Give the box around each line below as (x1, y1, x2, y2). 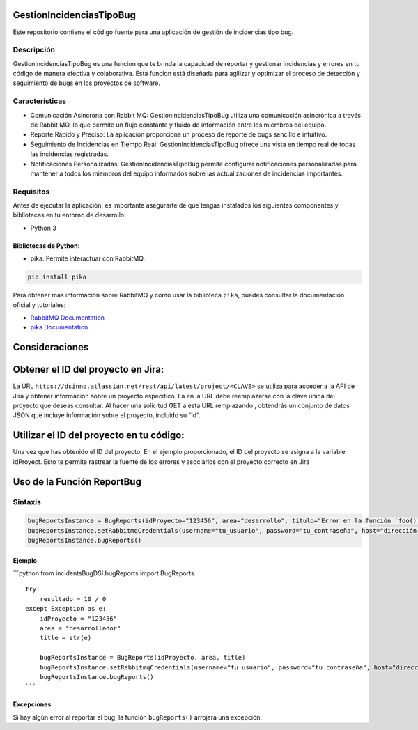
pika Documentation (30, 323, 88, 332)
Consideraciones (13, 341, 89, 353)
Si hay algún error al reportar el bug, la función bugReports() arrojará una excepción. (13, 713, 263, 721)
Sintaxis (13, 497, 41, 506)
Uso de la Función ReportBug (13, 476, 142, 488)
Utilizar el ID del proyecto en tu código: (13, 429, 185, 442)
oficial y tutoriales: (13, 300, 66, 309)
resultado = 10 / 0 (39, 595, 107, 603)
